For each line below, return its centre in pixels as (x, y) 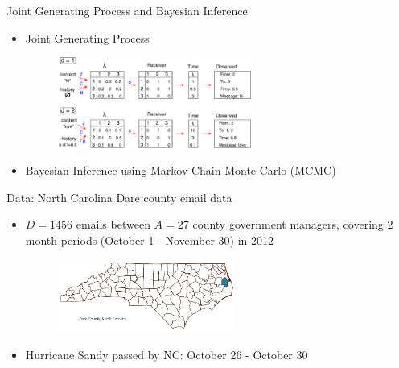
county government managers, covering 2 (293, 224)
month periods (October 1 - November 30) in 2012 (149, 240)
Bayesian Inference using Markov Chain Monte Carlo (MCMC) (181, 170)
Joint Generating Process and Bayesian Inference (127, 10)
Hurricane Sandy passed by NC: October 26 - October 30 (167, 355)
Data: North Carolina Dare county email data (119, 197)
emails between (113, 224)
